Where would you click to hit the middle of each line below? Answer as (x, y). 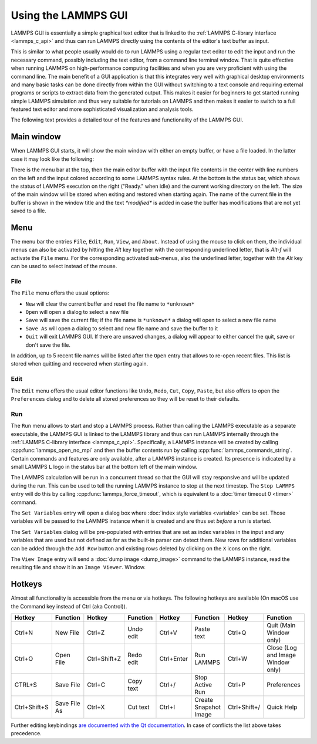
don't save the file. (48, 345)
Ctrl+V (168, 633)
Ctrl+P (237, 685)
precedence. (26, 733)
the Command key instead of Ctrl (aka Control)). (69, 606)
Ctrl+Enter (173, 659)
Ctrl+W (237, 659)
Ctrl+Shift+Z (104, 659)
